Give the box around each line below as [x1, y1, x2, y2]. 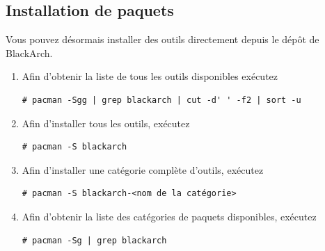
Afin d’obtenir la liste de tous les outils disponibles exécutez [22, 69, 278, 83]
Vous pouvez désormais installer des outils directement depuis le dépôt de [6, 32, 319, 47]
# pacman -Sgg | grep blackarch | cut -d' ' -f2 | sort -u [22, 95, 301, 105]
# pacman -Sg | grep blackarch [22, 235, 167, 245]
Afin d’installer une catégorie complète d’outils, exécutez [22, 162, 264, 177]
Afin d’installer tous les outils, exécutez [22, 115, 190, 130]
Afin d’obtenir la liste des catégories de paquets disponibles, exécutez [22, 209, 317, 223]
